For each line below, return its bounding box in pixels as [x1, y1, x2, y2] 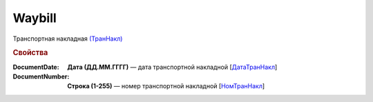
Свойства [12, 48, 48, 58]
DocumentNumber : [12, 72, 70, 81]
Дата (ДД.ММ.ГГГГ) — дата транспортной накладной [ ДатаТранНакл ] [67, 63, 278, 71]
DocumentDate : [12, 63, 59, 71]
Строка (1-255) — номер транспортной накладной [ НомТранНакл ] [67, 82, 265, 90]
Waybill [12, 10, 57, 25]
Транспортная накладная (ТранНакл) [12, 34, 123, 43]
